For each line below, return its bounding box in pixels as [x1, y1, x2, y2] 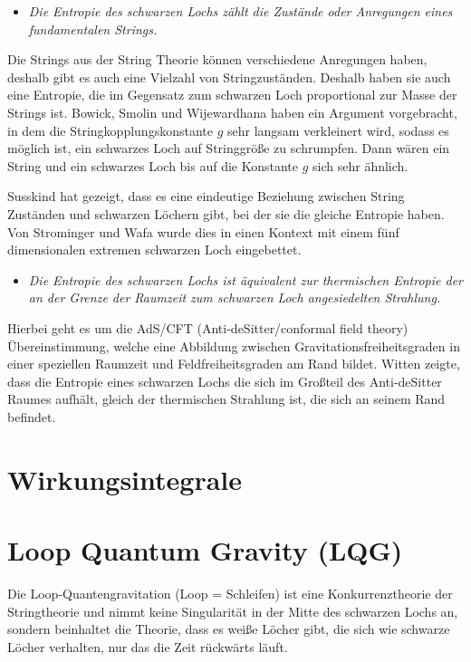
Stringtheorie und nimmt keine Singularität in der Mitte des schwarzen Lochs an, [7, 601, 458, 620]
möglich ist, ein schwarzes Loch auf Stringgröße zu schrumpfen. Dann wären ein [7, 139, 450, 158]
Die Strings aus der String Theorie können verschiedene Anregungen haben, [7, 50, 428, 69]
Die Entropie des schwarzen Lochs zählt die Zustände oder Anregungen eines [28, 2, 453, 20]
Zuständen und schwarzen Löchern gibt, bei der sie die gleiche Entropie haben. [7, 204, 445, 223]
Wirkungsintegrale [7, 460, 243, 497]
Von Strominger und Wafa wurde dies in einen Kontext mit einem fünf [7, 222, 399, 241]
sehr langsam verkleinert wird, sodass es [226, 120, 449, 139]
